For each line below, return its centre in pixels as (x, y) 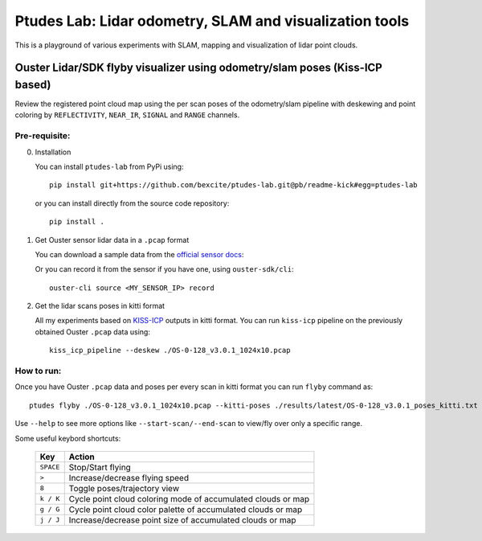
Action (82, 457)
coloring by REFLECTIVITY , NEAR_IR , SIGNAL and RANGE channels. (127, 115)
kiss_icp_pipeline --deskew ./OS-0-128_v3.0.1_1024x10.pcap (170, 350)
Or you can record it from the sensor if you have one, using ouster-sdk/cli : (165, 269)
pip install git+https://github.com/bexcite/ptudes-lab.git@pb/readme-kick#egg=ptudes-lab (233, 185)
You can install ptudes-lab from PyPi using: (109, 166)
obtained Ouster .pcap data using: (92, 332)
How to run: (38, 371)
